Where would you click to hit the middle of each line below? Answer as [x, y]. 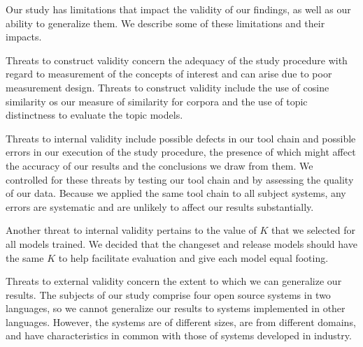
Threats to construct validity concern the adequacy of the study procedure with [177, 60]
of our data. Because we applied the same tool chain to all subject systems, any [176, 193]
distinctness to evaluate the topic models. [94, 115]
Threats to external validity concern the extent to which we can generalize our [174, 281]
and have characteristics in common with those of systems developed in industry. [179, 335]
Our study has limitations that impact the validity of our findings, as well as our [178, 9]
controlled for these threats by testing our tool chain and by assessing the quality [180, 179]
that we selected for [313, 230]
